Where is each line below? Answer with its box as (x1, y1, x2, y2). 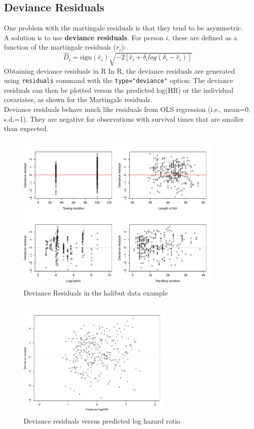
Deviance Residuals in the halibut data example (24, 288, 168, 298)
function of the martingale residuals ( (4, 42, 116, 52)
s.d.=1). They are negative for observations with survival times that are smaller (4, 113, 244, 124)
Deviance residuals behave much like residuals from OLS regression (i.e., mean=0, (4, 104, 251, 114)
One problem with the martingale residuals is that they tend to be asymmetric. (4, 23, 243, 33)
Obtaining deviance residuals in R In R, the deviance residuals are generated (4, 65, 235, 76)
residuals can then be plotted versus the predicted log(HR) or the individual (4, 84, 233, 95)
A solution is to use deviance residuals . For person (4, 32, 164, 42)
